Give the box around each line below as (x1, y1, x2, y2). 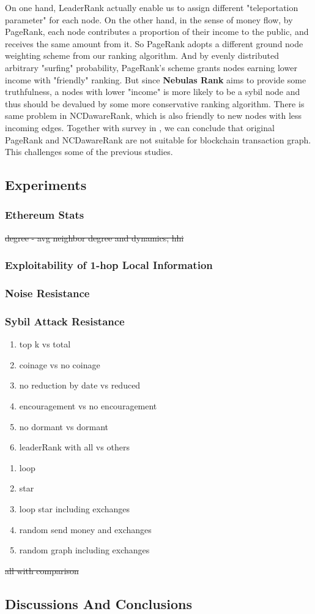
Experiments (5, 175, 87, 194)
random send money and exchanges (19, 523, 152, 536)
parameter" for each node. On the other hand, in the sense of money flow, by (5, 13, 293, 26)
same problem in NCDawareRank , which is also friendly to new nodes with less (5, 109, 302, 122)
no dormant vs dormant (19, 420, 109, 433)
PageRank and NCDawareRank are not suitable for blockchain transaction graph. (5, 133, 311, 146)
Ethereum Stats (5, 207, 84, 222)
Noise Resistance (5, 286, 90, 301)
